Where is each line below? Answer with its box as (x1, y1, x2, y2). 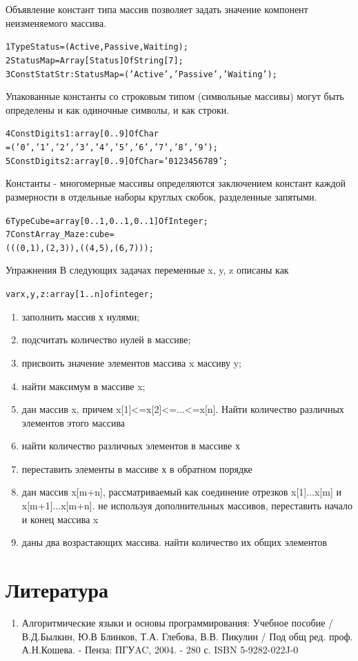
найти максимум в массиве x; (21, 378, 146, 393)
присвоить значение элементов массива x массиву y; (21, 355, 241, 369)
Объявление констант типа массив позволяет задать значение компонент (6, 2, 308, 16)
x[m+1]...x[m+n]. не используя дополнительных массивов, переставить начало (21, 498, 353, 513)
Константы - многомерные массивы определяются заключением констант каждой (6, 176, 346, 190)
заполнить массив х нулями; (21, 309, 140, 323)
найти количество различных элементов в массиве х (21, 438, 240, 453)
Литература (6, 576, 108, 604)
